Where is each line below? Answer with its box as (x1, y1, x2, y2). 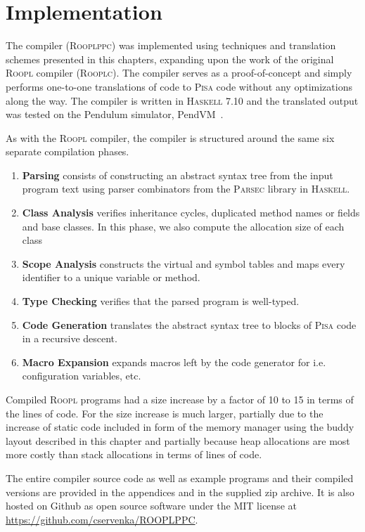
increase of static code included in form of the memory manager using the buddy (6, 420, 354, 434)
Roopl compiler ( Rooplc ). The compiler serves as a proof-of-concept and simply (6, 65, 352, 80)
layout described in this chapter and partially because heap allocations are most (6, 433, 350, 448)
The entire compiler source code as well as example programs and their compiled (6, 470, 354, 485)
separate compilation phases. (6, 144, 129, 159)
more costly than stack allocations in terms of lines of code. (6, 447, 262, 462)
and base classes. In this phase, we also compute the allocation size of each (22, 219, 345, 233)
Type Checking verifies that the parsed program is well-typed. (22, 294, 300, 309)
